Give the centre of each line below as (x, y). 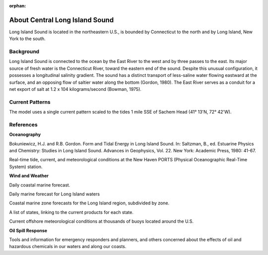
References (23, 125)
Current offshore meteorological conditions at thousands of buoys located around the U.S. (101, 221)
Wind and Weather (29, 176)
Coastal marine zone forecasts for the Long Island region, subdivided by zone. (89, 203)
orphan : (18, 6)
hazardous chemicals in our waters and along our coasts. (68, 247)
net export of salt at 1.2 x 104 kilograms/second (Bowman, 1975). (75, 89)
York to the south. (27, 39)
